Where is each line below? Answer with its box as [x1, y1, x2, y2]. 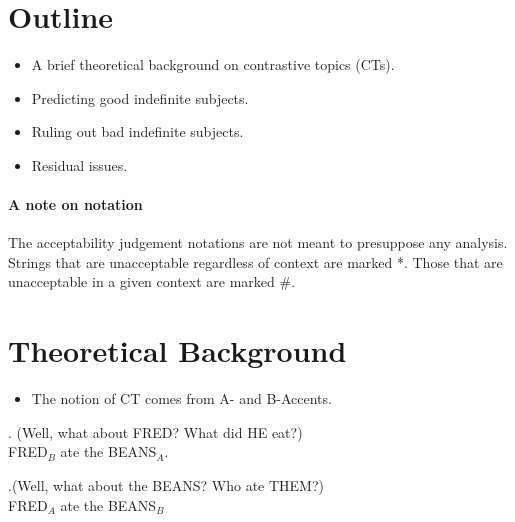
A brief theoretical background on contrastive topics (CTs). [31, 54, 395, 75]
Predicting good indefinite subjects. [31, 87, 249, 108]
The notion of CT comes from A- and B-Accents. [31, 388, 332, 409]
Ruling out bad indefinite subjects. [31, 121, 244, 142]
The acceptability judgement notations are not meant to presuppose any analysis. [8, 232, 508, 253]
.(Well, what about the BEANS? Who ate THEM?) [8, 474, 324, 495]
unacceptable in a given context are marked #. [8, 271, 296, 292]
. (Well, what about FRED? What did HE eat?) [8, 421, 303, 442]
